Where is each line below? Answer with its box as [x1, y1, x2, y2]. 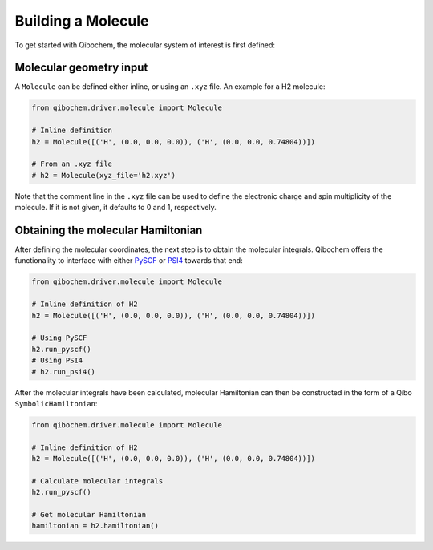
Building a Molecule [14, 12, 149, 30]
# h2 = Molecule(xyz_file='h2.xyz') [31, 171, 176, 180]
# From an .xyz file [31, 160, 112, 168]
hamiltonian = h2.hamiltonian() [31, 521, 160, 531]
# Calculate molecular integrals [31, 476, 164, 485]
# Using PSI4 [31, 356, 83, 365]
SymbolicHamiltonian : [14, 398, 98, 408]
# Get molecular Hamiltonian [31, 510, 147, 520]
